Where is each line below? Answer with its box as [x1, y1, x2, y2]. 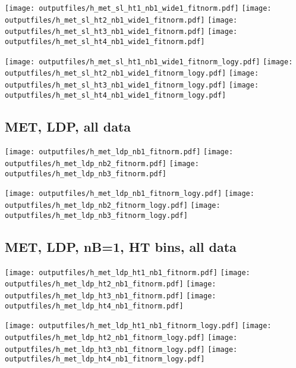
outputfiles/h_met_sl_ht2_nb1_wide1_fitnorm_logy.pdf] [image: [5, 69, 259, 78]
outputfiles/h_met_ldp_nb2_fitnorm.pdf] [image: [5, 160, 199, 169]
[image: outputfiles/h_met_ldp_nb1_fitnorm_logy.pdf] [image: [5, 189, 254, 198]
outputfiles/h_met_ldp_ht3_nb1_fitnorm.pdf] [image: [5, 291, 216, 300]
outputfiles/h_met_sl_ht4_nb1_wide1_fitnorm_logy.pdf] [5, 91, 226, 99]
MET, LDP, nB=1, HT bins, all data [5, 237, 237, 255]
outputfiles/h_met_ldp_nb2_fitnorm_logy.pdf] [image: [5, 201, 221, 210]
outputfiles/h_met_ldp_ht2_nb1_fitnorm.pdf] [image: [5, 280, 216, 289]
